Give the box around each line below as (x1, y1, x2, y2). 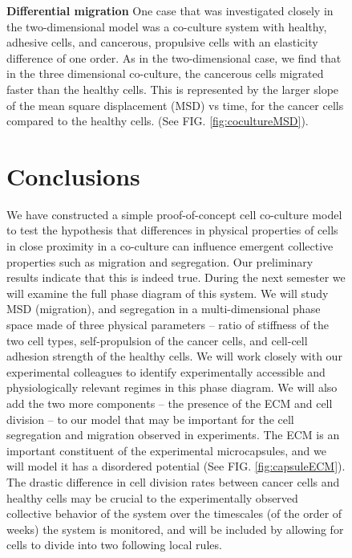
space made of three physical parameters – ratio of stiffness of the (6, 316, 329, 333)
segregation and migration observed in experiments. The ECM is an (6, 426, 340, 443)
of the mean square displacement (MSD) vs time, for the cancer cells (6, 96, 344, 113)
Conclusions (6, 159, 140, 192)
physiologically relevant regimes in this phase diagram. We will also (6, 379, 338, 396)
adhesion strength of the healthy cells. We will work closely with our (6, 348, 342, 365)
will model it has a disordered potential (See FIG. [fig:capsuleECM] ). (6, 458, 346, 475)
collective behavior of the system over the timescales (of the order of (6, 505, 342, 522)
